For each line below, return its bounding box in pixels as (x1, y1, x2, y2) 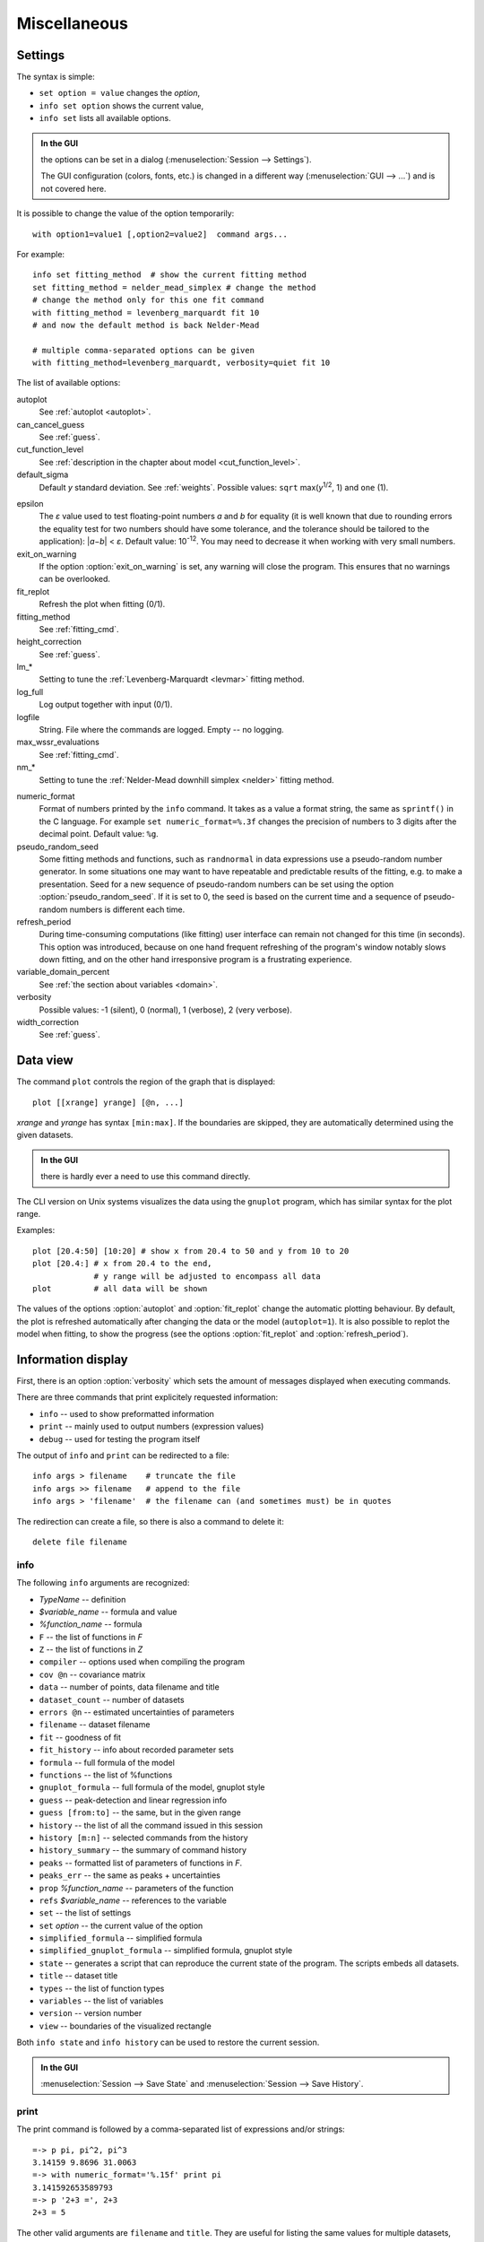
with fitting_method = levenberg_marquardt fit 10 (32, 308, 260, 317)
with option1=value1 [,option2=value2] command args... (32, 229, 289, 239)
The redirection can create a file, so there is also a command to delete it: (16, 1516, 284, 1526)
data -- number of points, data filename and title (39, 1681, 220, 1692)
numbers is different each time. (69, 904, 186, 915)
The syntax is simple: (16, 72, 95, 83)
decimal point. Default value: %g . (39, 829, 159, 839)
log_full (16, 686, 44, 697)
